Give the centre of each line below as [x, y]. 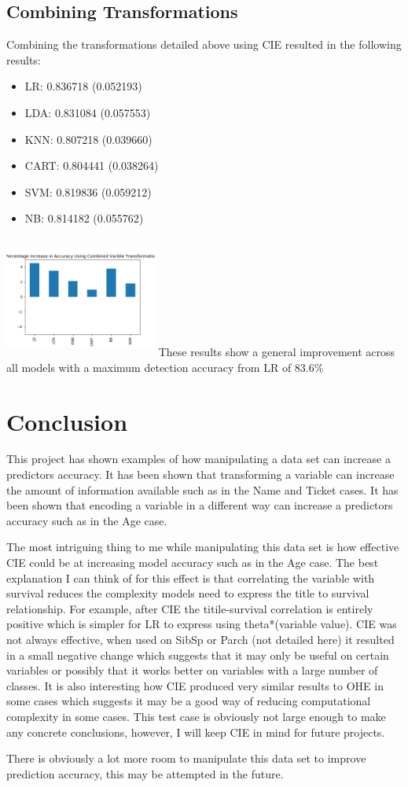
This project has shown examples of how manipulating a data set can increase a [198, 459]
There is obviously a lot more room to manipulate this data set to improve [186, 758]
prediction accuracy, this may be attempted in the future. [145, 773]
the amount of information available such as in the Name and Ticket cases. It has [202, 489]
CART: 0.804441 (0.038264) [92, 165]
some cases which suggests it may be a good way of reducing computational [189, 701]
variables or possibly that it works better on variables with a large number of [192, 670]
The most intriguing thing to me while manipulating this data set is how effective [203, 547]
